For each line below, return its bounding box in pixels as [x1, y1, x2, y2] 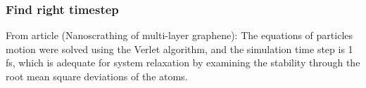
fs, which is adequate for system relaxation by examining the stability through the [6, 55, 360, 70]
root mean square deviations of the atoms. [6, 69, 188, 83]
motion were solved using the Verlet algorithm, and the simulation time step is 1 [6, 41, 353, 56]
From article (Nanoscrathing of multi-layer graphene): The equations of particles [6, 28, 353, 43]
